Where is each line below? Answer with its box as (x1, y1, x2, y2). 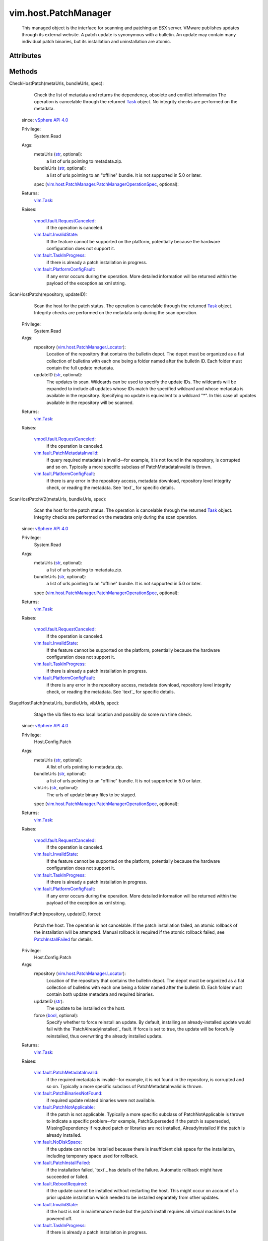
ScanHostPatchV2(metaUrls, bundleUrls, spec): (9, 496, 107, 502)
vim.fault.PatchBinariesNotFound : (34, 1090, 103, 1097)
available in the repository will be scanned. (46, 400, 134, 406)
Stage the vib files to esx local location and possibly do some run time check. (34, 711, 192, 717)
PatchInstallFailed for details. (34, 936, 93, 942)
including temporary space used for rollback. (46, 1153, 138, 1159)
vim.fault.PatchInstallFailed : (34, 1160, 90, 1166)
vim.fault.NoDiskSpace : (34, 1139, 82, 1145)
